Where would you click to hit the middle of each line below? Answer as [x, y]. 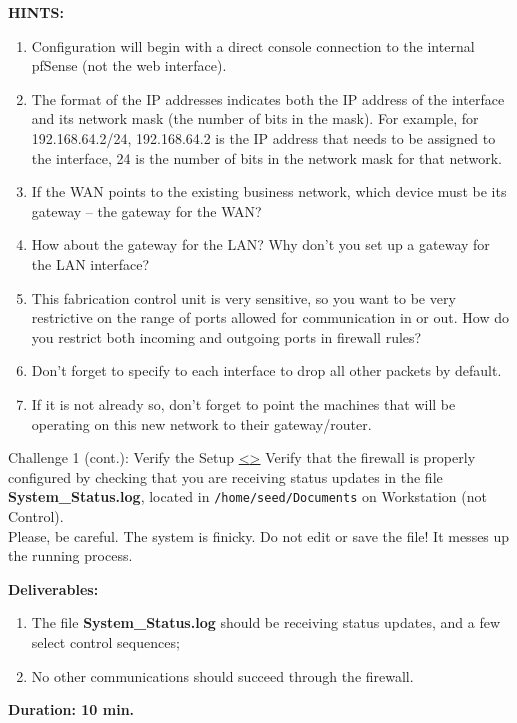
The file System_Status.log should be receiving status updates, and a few [266, 622]
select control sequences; [105, 641]
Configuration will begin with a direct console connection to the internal [253, 45]
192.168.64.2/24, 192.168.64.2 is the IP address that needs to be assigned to [263, 137]
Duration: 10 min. [71, 709]
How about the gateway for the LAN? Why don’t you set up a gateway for [260, 244]
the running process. [70, 555]
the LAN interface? [90, 263]
